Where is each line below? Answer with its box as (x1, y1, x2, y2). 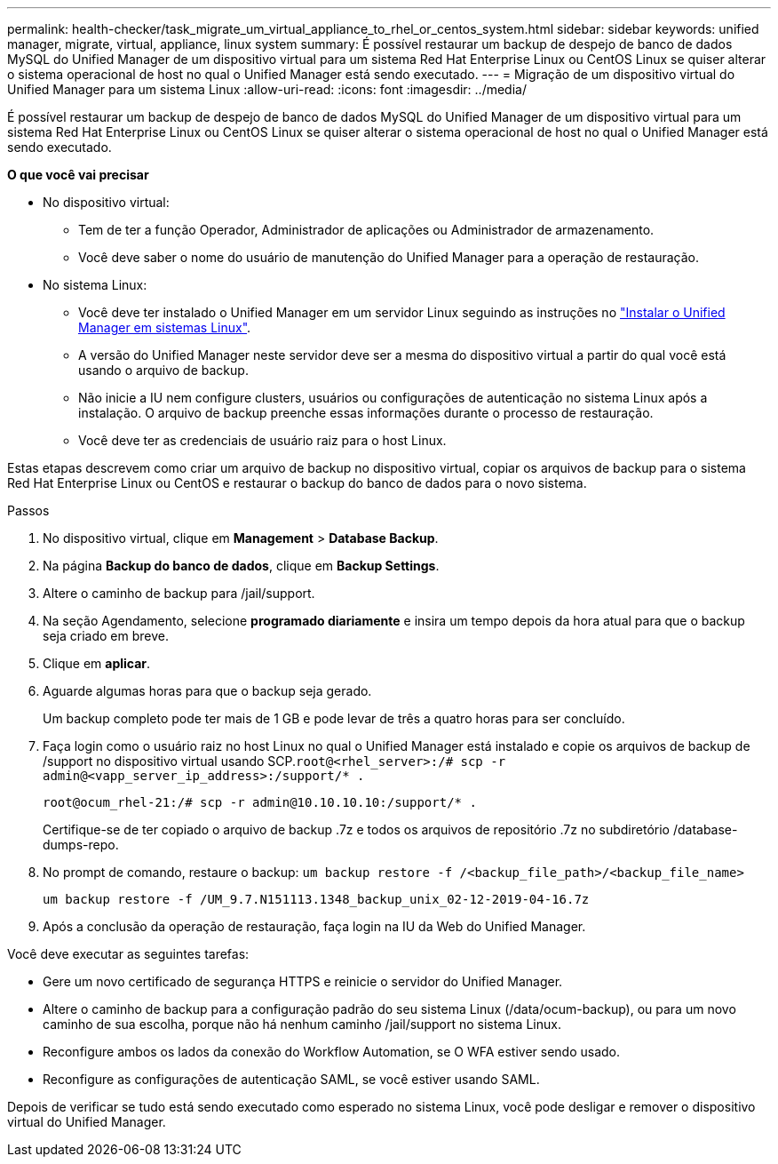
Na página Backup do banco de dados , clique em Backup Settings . (43, 558, 440, 573)
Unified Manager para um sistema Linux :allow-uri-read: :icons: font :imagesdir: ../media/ (7, 82, 527, 97)
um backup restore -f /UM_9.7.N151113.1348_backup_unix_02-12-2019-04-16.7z (43, 892, 590, 906)
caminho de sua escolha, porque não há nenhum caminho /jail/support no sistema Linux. (43, 1017, 561, 1032)
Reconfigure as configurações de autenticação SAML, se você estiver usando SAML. (43, 1072, 540, 1087)
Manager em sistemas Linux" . (78, 320, 251, 335)
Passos (7, 503, 50, 518)
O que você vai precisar (7, 167, 149, 182)
